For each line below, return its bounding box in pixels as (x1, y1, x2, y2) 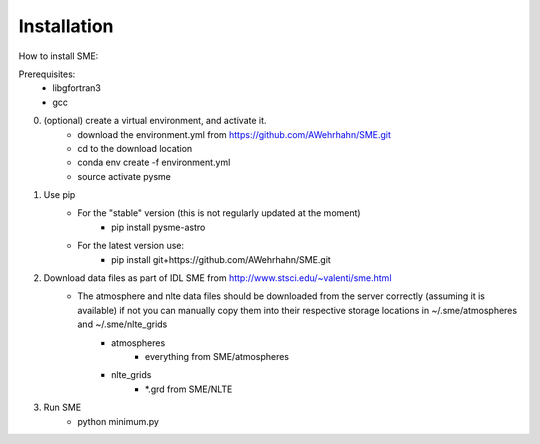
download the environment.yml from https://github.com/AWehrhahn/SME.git (77, 128, 392, 140)
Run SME (43, 401, 82, 414)
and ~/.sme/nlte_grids (77, 318, 168, 330)
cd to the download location (77, 142, 193, 154)
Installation (18, 15, 114, 37)
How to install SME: (18, 50, 99, 62)
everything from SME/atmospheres (145, 350, 290, 362)
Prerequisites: (18, 68, 76, 80)
